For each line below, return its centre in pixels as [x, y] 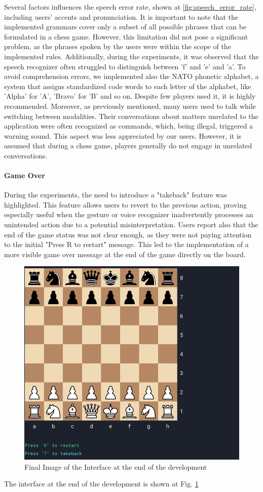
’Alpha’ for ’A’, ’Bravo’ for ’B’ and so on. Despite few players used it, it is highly [130, 96]
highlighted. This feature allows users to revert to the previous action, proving [125, 204]
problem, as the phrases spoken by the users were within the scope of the [118, 46]
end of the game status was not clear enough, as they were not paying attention [128, 234]
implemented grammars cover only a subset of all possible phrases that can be [125, 27]
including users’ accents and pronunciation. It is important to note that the [121, 16]
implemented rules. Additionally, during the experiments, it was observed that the [131, 56]
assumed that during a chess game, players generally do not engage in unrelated [128, 146]
